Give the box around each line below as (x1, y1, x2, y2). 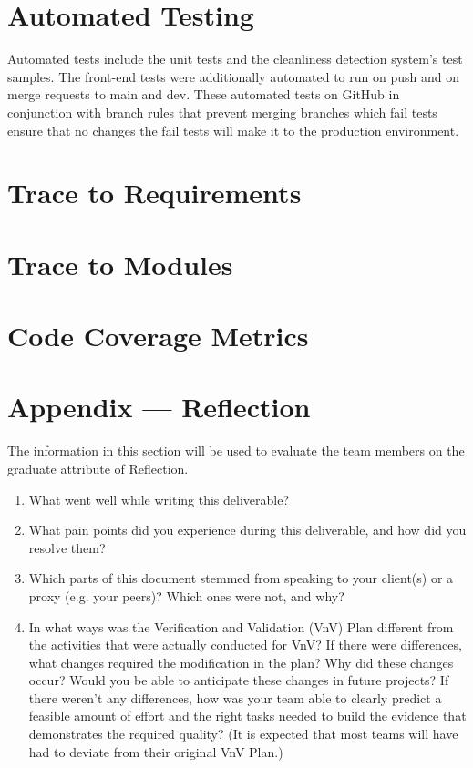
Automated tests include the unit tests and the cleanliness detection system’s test (7, 49, 463, 68)
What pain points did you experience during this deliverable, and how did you (28, 520, 467, 539)
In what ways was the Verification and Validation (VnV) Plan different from (28, 617, 454, 636)
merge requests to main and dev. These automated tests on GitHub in (7, 85, 400, 104)
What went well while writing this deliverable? (28, 489, 290, 508)
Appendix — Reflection (7, 388, 311, 425)
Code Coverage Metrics (7, 317, 309, 354)
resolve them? (28, 538, 106, 557)
